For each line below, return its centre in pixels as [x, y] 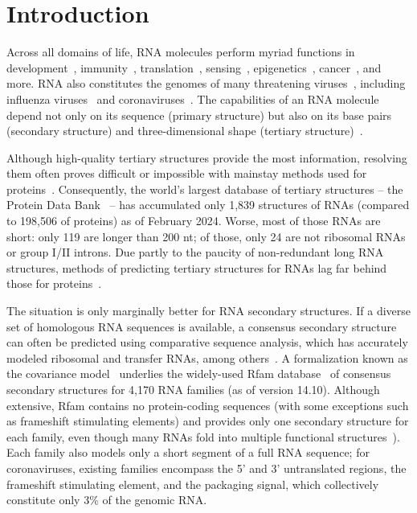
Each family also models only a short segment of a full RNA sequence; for [188, 452]
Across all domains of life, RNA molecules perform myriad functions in [181, 52]
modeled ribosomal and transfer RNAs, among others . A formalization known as [207, 357]
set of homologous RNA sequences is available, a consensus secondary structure [202, 326]
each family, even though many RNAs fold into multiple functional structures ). [203, 436]
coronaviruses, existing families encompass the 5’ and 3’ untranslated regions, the [206, 468]
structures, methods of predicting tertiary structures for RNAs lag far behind [197, 267]
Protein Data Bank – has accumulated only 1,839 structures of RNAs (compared [208, 205]
